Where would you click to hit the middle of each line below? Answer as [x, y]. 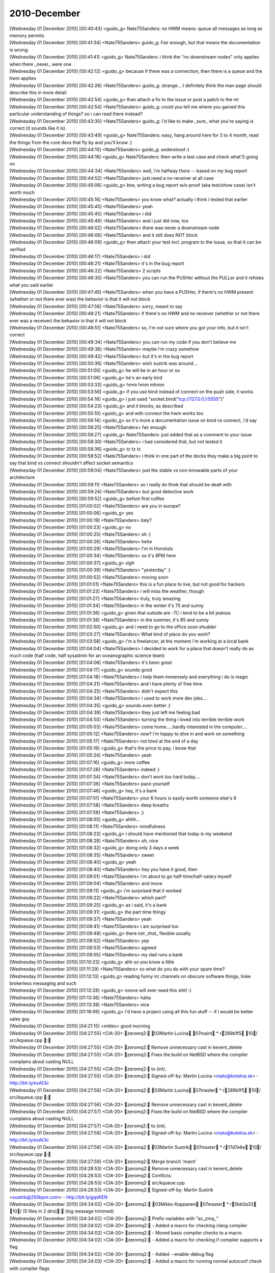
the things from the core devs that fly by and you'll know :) [71, 142]
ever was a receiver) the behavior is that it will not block [68, 320]
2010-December [45, 13]
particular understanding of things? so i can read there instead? [76, 114]
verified [17, 249]
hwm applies [23, 78]
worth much [22, 192]
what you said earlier [31, 285]
